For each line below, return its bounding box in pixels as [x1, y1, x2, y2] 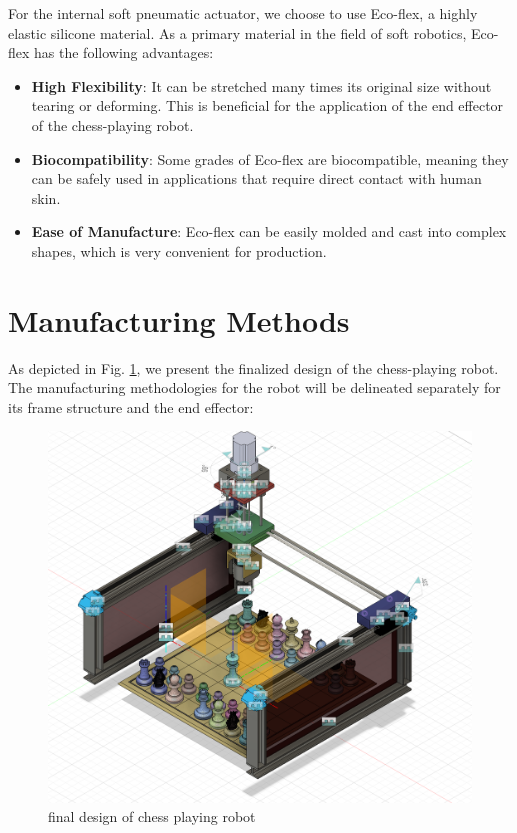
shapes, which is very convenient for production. [31, 240, 327, 261]
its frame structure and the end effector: [8, 396, 254, 417]
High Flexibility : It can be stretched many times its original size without [31, 75, 492, 96]
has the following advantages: [34, 42, 214, 63]
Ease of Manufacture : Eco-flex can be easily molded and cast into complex [31, 221, 507, 242]
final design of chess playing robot [48, 806, 256, 827]
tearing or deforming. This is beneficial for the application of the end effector [31, 95, 504, 116]
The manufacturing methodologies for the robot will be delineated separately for [8, 377, 501, 398]
